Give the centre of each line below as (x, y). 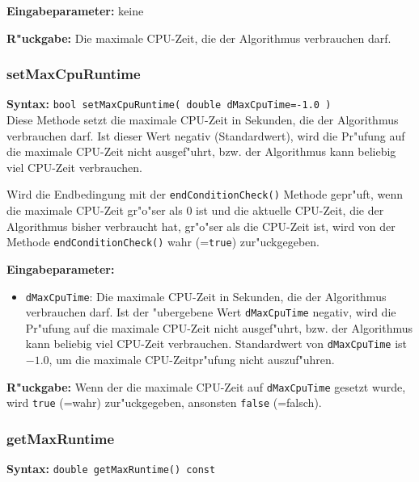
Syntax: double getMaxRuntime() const (111, 469)
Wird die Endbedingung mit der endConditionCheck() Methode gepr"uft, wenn (205, 194)
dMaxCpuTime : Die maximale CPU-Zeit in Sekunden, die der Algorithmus (206, 296)
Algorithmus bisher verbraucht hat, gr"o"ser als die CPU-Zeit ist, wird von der (201, 226)
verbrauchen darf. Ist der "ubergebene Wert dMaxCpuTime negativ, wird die (211, 312)
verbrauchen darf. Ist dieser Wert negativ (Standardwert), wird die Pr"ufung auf (206, 135)
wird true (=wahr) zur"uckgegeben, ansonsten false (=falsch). (164, 402)
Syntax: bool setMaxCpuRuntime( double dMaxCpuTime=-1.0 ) (169, 104)
